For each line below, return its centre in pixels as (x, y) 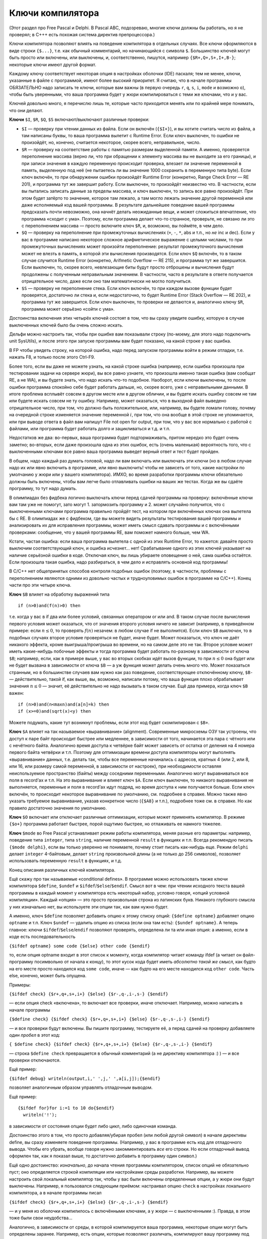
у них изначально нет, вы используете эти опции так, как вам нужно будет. (89, 906)
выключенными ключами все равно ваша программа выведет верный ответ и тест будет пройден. (114, 451)
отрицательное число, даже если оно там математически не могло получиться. (107, 281)
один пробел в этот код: (35, 1035)
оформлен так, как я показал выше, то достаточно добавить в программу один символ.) (103, 1156)
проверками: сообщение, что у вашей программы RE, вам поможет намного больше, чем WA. (110, 532)
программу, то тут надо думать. (43, 489)
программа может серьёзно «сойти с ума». (68, 309)
